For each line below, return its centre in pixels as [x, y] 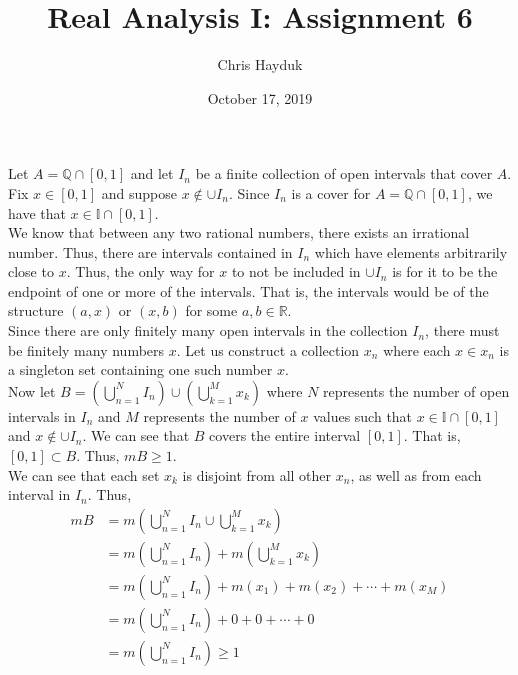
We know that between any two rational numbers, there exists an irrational [239, 232]
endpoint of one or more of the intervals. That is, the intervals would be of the [248, 290]
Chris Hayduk [260, 64]
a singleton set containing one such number [140, 369]
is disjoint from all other [257, 474]
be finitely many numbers [86, 349]
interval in [39, 494]
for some [211, 310]
